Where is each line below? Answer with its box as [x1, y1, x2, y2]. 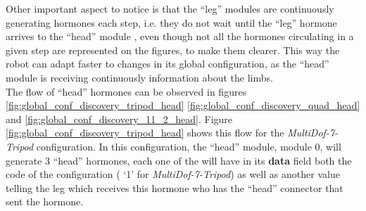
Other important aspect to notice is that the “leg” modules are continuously [6, 1, 334, 15]
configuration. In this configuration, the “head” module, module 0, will [36, 139, 341, 153]
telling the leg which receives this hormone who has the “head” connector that [6, 180, 343, 195]
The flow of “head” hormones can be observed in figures [6, 84, 247, 98]
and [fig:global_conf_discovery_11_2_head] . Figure [6, 111, 233, 126]
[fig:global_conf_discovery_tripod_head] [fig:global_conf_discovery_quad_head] [6, 98, 360, 113]
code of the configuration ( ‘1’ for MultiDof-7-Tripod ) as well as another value [6, 167, 340, 181]
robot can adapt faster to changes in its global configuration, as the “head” [6, 56, 329, 71]
